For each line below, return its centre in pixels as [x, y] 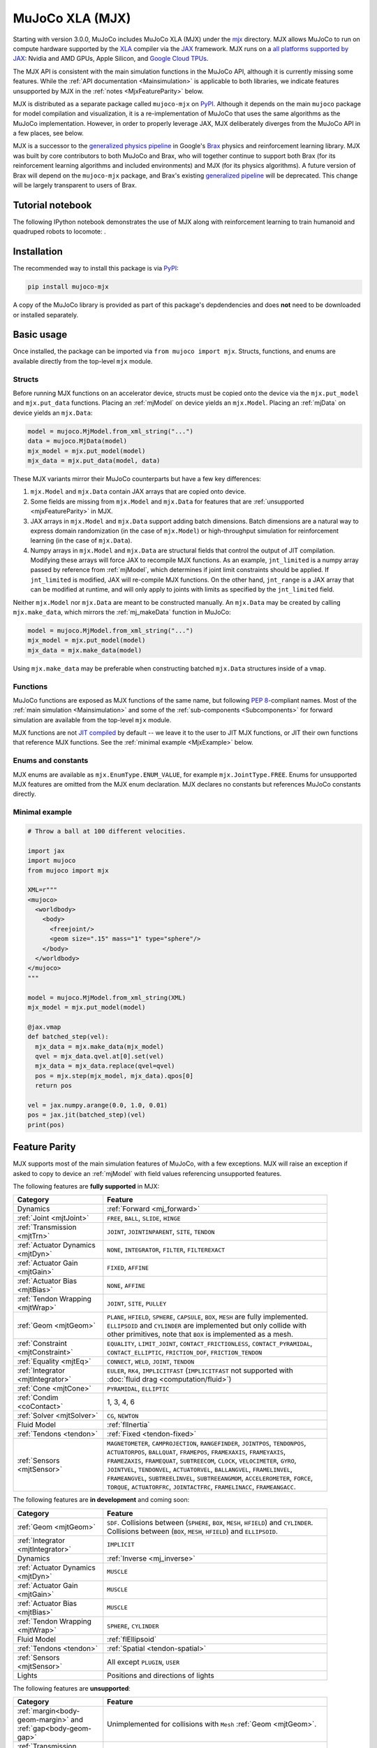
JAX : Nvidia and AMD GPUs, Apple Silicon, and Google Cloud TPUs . [111, 59]
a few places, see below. [48, 134]
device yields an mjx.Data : [53, 413]
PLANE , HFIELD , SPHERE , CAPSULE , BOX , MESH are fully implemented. [208, 1317]
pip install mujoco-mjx [68, 287]
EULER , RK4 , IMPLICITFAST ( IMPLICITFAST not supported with [200, 1370]
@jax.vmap [44, 1027]
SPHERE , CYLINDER [133, 1626]
